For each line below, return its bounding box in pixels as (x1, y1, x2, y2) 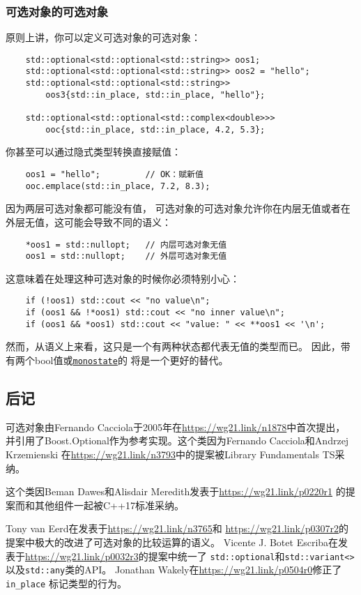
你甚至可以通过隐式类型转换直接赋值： (6, 144, 181, 159)
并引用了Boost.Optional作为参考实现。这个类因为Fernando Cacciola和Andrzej (6, 433, 349, 448)
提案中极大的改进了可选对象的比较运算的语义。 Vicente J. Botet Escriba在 (6, 534, 339, 549)
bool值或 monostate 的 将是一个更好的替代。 (34, 352, 229, 367)
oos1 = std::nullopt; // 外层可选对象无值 (25, 251, 227, 262)
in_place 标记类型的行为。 (6, 575, 127, 590)
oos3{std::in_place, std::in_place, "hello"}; (45, 89, 266, 100)
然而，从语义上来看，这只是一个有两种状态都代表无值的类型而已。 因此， (6, 339, 341, 354)
